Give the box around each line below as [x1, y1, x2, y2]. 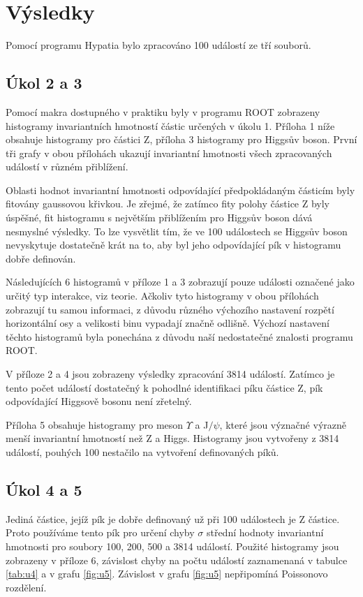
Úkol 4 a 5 [6, 478, 82, 500]
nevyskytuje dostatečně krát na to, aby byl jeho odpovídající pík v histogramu [6, 237, 341, 252]
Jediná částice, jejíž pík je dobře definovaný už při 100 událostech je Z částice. [6, 511, 340, 526]
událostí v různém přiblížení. [6, 159, 128, 174]
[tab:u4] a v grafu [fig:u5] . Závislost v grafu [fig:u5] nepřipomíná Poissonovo [6, 566, 328, 581]
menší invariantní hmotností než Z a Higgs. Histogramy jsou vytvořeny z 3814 [6, 431, 339, 445]
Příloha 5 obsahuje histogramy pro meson [6, 417, 184, 432]
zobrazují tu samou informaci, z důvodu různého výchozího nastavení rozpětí [6, 302, 334, 316]
